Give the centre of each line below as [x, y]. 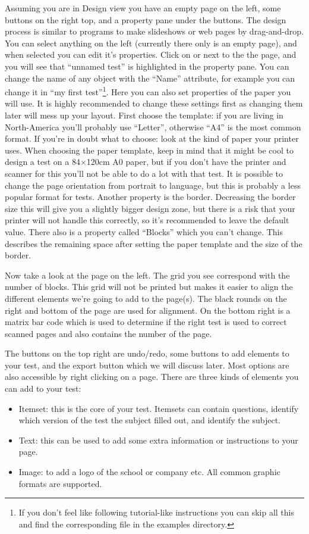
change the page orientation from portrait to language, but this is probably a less [153, 185]
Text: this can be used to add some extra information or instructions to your [158, 440]
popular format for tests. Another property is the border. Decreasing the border [150, 197]
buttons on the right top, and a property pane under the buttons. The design [146, 19]
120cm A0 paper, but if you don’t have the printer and [186, 162]
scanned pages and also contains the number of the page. [108, 333]
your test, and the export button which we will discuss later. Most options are [147, 365]
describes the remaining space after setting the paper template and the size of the [154, 243]
